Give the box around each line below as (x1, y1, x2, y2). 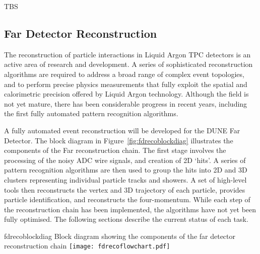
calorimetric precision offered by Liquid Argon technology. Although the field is (4, 89, 249, 99)
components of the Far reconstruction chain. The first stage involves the (4, 145, 226, 155)
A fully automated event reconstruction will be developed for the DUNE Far (4, 125, 240, 135)
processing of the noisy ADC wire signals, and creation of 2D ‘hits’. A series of (4, 154, 246, 165)
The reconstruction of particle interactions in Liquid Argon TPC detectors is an (4, 49, 251, 59)
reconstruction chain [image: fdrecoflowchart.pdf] (4, 240, 170, 251)
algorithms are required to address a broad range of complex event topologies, (4, 68, 244, 79)
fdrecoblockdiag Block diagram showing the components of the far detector (4, 230, 236, 241)
